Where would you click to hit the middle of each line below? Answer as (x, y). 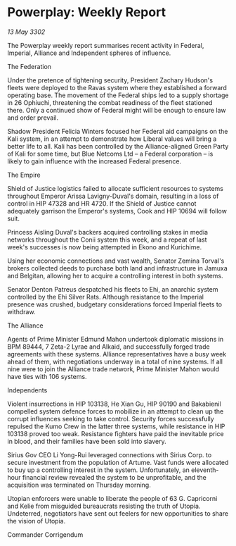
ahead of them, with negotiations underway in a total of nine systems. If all (115, 361)
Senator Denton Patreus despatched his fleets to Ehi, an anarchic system (113, 289)
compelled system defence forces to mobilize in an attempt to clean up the (116, 411)
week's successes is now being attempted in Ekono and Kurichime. (105, 247)
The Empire (24, 175)
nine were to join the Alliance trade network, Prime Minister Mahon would (113, 369)
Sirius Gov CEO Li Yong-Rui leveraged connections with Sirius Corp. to (110, 454)
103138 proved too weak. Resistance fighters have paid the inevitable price (116, 433)
